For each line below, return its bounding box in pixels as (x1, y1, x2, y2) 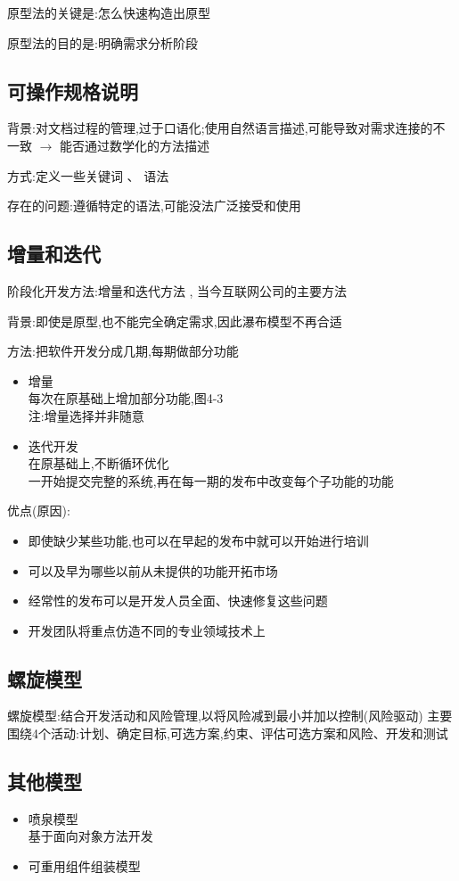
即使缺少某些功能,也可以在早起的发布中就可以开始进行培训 (28, 531, 369, 549)
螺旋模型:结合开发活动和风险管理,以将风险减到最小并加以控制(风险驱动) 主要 (7, 706, 453, 725)
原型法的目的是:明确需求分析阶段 (7, 33, 198, 52)
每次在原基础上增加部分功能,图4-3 (28, 389, 224, 408)
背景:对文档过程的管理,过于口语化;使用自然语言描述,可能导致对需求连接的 (7, 119, 433, 137)
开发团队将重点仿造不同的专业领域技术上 (28, 621, 266, 639)
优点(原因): (7, 501, 70, 520)
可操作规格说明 (7, 77, 138, 104)
